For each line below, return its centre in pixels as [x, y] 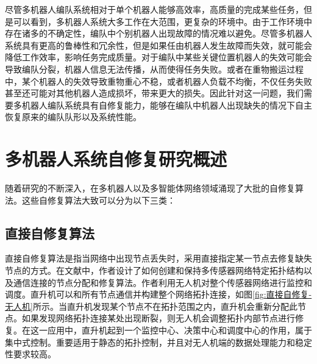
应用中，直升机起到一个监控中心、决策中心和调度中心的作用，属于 [180, 330]
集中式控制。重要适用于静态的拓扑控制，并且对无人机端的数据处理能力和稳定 [158, 342]
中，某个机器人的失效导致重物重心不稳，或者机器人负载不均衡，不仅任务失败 [158, 81]
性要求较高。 [30, 354]
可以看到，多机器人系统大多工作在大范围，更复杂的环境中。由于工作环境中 [162, 21]
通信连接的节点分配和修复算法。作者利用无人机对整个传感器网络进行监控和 [162, 282]
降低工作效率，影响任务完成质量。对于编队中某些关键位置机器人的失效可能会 [158, 57]
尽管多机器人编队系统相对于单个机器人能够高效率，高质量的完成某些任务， [154, 9]
